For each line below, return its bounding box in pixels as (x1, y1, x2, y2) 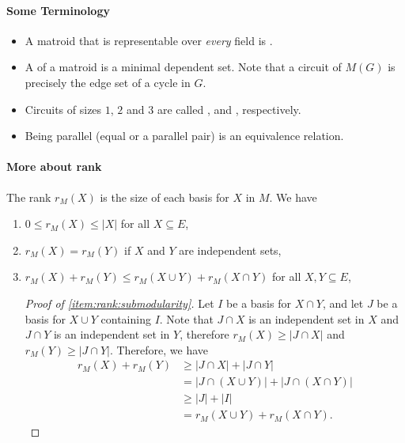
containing (100, 310, 151, 327)
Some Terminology (6, 2, 110, 18)
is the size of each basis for (100, 188, 229, 205)
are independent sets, (179, 241, 282, 258)
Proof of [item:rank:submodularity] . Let (25, 294, 214, 311)
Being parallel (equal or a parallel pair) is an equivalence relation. (25, 127, 344, 144)
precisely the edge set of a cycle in (25, 74, 191, 90)
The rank (6, 188, 51, 205)
